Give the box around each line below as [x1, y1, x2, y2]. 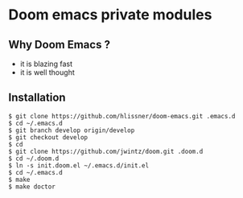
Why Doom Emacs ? [8, 38, 111, 52]
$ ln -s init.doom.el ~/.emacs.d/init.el [8, 161, 150, 170]
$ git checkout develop [8, 133, 89, 142]
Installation [8, 91, 66, 105]
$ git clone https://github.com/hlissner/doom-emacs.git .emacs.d [8, 112, 236, 120]
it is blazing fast [19, 59, 72, 68]
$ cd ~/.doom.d [8, 155, 60, 163]
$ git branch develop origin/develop [8, 126, 135, 134]
